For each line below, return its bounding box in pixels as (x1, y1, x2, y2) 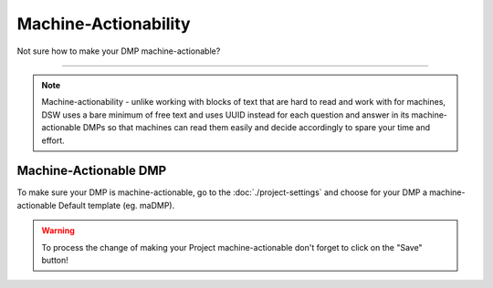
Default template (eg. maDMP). (58, 200, 175, 211)
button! (41, 254, 68, 265)
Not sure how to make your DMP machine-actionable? (16, 46, 221, 57)
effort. (41, 135, 66, 146)
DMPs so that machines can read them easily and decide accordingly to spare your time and (82, 122, 431, 133)
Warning (41, 225, 75, 236)
